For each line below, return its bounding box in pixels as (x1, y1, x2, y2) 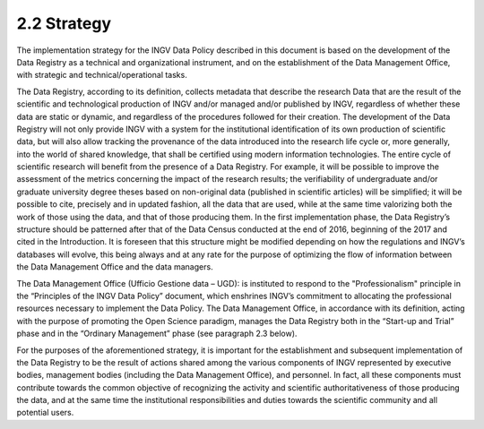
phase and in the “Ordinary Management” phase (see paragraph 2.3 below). (16, 328, 298, 339)
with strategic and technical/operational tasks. (16, 70, 187, 81)
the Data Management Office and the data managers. (16, 262, 214, 272)
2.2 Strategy (16, 13, 112, 33)
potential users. (16, 408, 74, 418)
